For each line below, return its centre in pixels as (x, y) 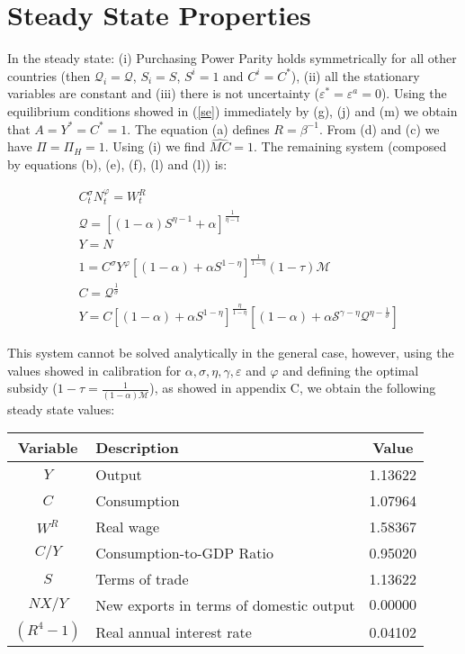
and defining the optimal (351, 370)
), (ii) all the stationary (355, 75)
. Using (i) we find (155, 146)
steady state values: (61, 409)
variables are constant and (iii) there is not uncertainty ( (163, 93)
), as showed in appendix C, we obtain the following (293, 388)
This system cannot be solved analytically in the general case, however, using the (231, 353)
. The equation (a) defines (198, 128)
